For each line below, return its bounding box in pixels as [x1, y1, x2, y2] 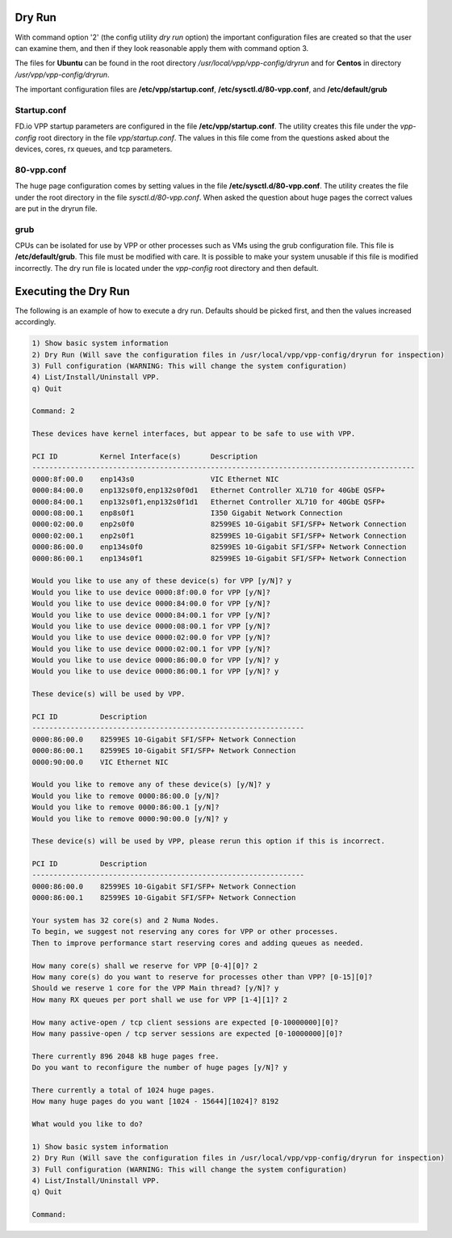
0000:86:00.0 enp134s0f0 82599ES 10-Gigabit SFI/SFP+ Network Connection [31, 543, 407, 551]
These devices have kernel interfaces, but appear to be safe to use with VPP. [31, 429, 356, 438]
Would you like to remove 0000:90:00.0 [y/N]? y [31, 813, 228, 823]
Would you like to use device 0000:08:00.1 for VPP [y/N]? [31, 621, 270, 631]
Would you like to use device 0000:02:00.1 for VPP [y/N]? [31, 644, 270, 653]
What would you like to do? [31, 1120, 143, 1129]
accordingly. [15, 317, 56, 327]
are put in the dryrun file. [15, 203, 98, 213]
